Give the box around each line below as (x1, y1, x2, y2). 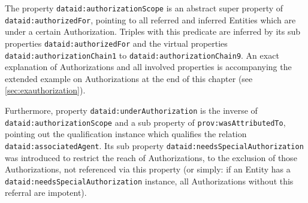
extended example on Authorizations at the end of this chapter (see (5, 72, 253, 84)
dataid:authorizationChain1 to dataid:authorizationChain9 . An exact (5, 49, 279, 61)
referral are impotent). (5, 186, 87, 199)
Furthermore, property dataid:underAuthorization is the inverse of (5, 104, 258, 116)
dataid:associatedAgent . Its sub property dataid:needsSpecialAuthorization (5, 139, 304, 152)
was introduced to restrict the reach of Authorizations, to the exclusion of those (5, 151, 297, 163)
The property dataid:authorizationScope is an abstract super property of (5, 2, 283, 14)
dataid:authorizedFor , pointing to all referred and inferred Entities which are (5, 13, 296, 26)
